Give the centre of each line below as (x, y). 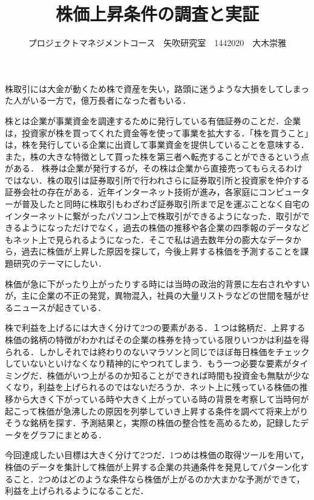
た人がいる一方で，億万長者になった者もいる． (98, 100)
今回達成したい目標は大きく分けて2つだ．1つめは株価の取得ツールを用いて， (157, 455)
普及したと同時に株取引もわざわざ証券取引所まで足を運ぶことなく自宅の (165, 204)
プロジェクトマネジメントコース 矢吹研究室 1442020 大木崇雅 (157, 43)
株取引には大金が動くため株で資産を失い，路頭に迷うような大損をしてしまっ (157, 88)
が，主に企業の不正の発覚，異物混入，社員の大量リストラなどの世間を (145, 295)
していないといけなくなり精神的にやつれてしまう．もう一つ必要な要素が (148, 363)
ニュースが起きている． (60, 307)
